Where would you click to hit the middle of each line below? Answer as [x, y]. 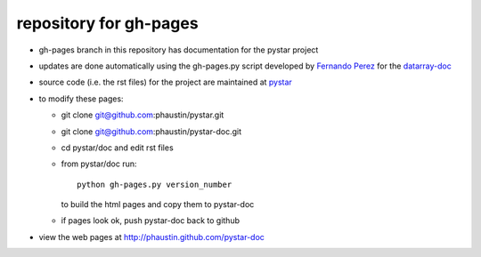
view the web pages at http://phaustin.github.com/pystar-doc [151, 237]
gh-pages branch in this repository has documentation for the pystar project [179, 50]
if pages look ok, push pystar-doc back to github [151, 221]
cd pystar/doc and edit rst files [117, 148]
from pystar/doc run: [99, 164]
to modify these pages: [81, 99]
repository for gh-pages [108, 23]
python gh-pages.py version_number [155, 184]
